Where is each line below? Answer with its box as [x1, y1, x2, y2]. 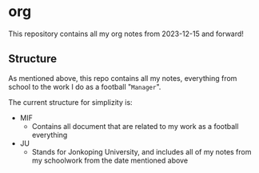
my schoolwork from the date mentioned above [31, 155, 189, 165]
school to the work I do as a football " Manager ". [8, 82, 161, 91]
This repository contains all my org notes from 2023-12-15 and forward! [8, 29, 244, 38]
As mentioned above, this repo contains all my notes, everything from [8, 73, 237, 82]
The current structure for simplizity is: [8, 97, 133, 107]
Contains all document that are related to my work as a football [31, 121, 239, 131]
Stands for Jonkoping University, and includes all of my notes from [31, 147, 252, 156]
